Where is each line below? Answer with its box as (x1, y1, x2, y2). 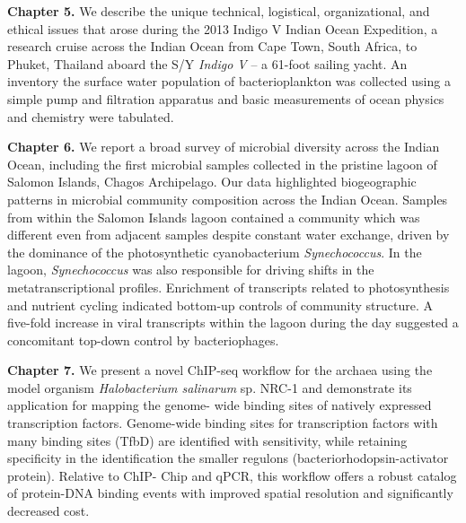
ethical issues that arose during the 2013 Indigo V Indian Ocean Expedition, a (7, 19, 438, 38)
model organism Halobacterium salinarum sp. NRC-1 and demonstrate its (7, 378, 412, 397)
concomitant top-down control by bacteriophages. (7, 330, 279, 349)
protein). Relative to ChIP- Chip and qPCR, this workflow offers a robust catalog (7, 466, 457, 484)
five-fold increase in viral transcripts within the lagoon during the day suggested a (7, 313, 459, 332)
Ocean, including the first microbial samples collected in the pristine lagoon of (7, 154, 437, 173)
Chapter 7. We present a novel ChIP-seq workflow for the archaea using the (7, 361, 433, 379)
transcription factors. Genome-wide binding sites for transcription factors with (7, 414, 438, 432)
